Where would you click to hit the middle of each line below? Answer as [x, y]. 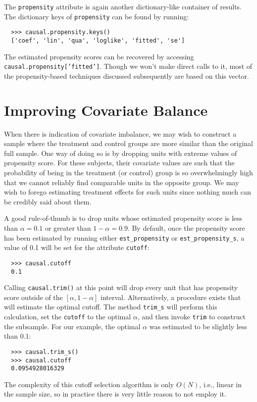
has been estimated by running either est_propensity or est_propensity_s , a [124, 237]
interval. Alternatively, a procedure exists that [171, 297]
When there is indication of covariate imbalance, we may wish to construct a [120, 133]
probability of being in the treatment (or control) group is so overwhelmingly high [128, 172]
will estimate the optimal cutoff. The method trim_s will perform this [111, 307]
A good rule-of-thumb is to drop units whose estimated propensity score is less [123, 218]
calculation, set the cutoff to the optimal [68, 317]
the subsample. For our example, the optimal [72, 326]
